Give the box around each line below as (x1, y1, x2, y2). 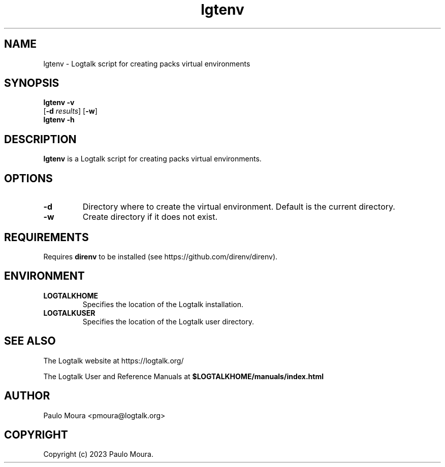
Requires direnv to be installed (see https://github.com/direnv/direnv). (43, 252, 278, 261)
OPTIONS (4, 172, 53, 185)
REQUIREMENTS (4, 230, 89, 244)
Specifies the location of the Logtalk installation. (82, 299, 244, 309)
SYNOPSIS (4, 77, 59, 90)
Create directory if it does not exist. (82, 212, 218, 222)
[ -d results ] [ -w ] (43, 107, 98, 116)
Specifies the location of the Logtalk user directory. (82, 317, 254, 326)
